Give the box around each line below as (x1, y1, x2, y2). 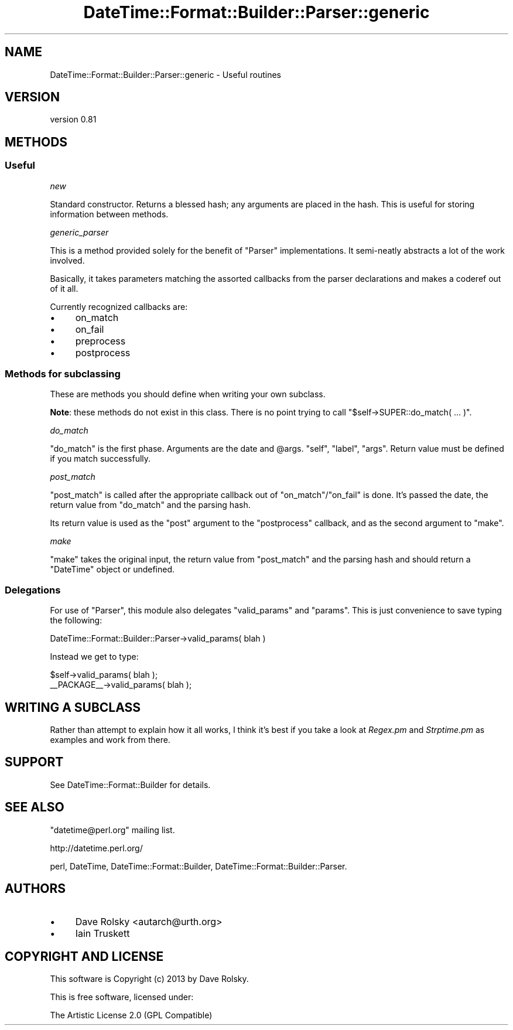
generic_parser (50, 227, 109, 237)
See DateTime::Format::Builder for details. (50, 779, 211, 790)
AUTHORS (5, 881, 66, 896)
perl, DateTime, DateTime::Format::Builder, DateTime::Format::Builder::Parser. (50, 861, 347, 871)
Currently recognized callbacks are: (50, 301, 188, 312)
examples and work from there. (50, 735, 170, 745)
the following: (50, 615, 102, 626)
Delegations (5, 584, 61, 596)
